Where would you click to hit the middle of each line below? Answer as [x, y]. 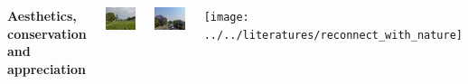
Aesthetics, [42, 15]
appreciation [47, 68]
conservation [47, 33]
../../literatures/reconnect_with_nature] [333, 35]
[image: [226, 17]
